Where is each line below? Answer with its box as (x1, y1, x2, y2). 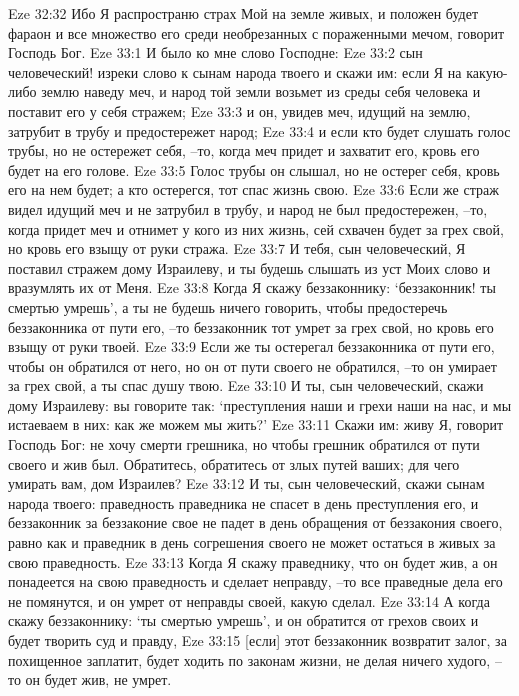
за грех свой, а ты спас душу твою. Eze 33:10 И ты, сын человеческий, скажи (8, 375, 484, 396)
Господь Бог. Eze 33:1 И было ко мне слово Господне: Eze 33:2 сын (8, 42, 423, 63)
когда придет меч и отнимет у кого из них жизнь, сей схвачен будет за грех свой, (8, 218, 504, 239)
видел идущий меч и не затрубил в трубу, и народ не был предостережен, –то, (8, 198, 488, 219)
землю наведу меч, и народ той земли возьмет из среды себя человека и (41, 81, 481, 102)
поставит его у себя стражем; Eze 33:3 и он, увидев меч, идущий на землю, (8, 100, 471, 121)
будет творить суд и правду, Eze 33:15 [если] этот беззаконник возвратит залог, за (8, 630, 507, 650)
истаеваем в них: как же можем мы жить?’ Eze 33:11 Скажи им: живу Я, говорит (8, 414, 504, 435)
